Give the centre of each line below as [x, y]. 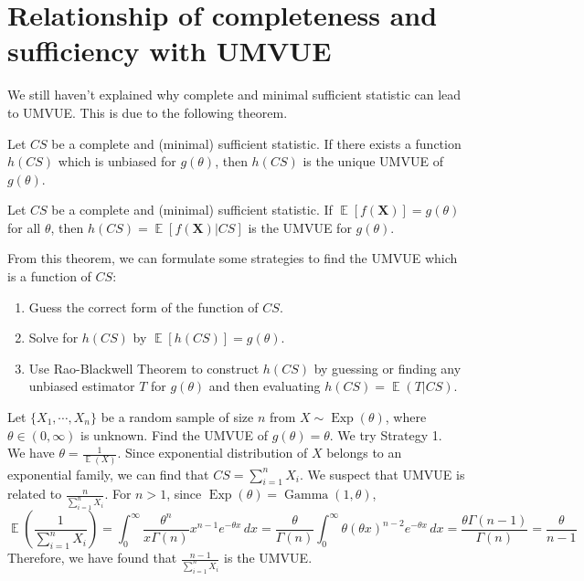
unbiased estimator [82, 386]
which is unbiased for [117, 161]
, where [406, 417]
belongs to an [364, 453]
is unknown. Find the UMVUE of [175, 434]
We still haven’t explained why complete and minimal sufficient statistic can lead [234, 95]
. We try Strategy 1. [386, 434]
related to [35, 494]
